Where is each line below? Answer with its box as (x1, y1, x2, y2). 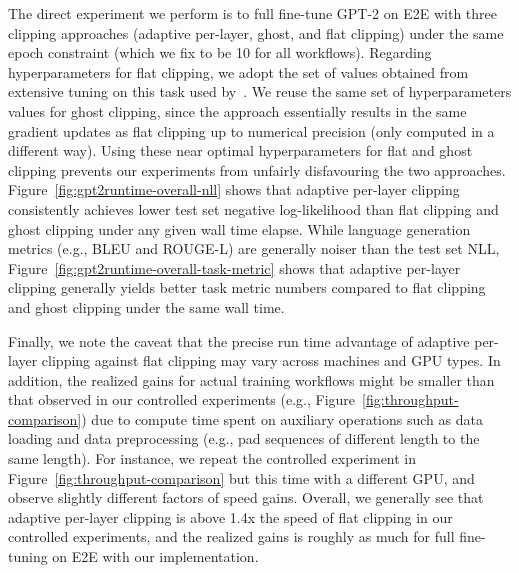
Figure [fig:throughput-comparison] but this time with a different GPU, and (8, 467, 475, 488)
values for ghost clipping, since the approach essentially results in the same (8, 100, 467, 121)
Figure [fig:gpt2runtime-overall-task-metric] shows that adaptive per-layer (8, 257, 461, 278)
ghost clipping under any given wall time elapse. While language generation (8, 218, 471, 239)
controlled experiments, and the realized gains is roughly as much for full (8, 526, 455, 547)
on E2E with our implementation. (52, 546, 259, 567)
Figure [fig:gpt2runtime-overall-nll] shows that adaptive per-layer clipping (8, 179, 460, 200)
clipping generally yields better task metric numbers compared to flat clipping (8, 277, 486, 298)
